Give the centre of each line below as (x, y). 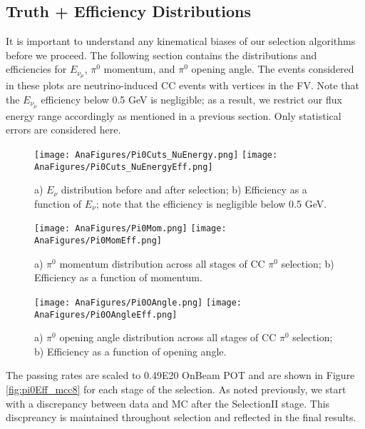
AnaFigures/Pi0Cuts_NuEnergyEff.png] (124, 167)
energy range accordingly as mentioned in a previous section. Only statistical (174, 115)
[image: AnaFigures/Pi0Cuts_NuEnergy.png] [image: (156, 155)
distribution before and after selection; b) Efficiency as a (184, 190)
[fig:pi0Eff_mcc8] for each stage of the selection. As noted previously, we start (176, 389)
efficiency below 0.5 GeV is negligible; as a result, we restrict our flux (191, 99)
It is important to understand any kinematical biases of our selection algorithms (181, 41)
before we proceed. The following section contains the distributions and (161, 55)
